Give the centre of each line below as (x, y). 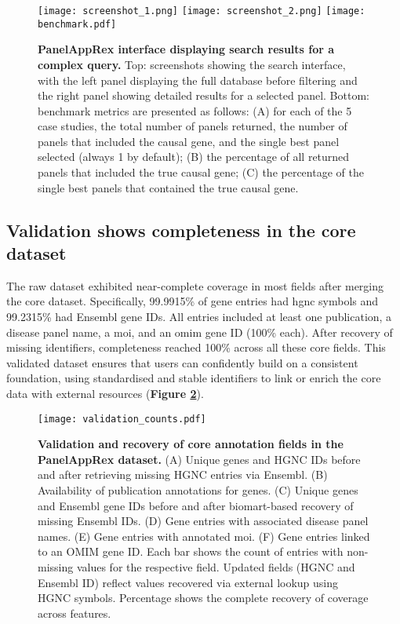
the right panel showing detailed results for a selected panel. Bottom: (204, 95)
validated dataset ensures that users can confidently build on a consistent (182, 362)
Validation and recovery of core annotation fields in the (191, 444)
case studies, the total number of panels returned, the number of (193, 126)
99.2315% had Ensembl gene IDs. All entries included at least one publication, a (199, 317)
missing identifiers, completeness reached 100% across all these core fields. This (196, 347)
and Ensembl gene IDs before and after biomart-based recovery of (196, 505)
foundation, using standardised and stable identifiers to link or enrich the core (194, 378)
